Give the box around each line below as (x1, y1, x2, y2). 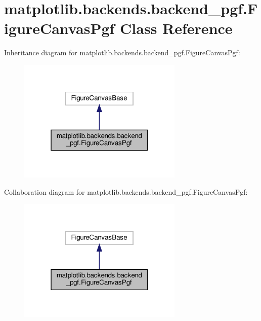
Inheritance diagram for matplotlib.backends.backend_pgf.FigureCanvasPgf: (4, 47, 240, 58)
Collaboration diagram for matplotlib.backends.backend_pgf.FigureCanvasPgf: (4, 187, 248, 197)
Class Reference (120, 18, 233, 39)
